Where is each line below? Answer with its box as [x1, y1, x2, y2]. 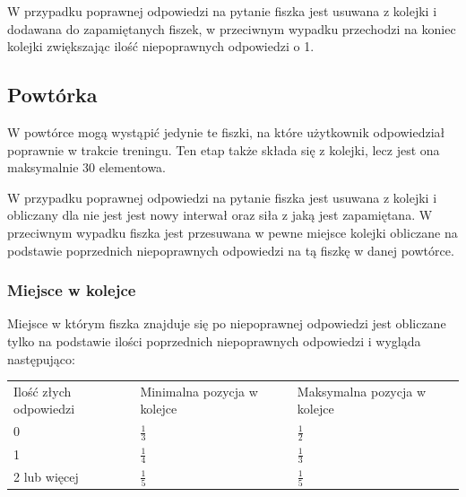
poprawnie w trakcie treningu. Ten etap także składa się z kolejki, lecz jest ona [7, 140, 440, 159]
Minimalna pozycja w [140, 381, 258, 400]
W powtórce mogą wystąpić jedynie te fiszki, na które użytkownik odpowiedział [7, 122, 445, 141]
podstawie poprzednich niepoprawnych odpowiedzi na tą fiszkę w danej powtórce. [7, 240, 454, 259]
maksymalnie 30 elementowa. [7, 158, 166, 177]
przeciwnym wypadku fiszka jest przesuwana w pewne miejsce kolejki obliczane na [7, 222, 458, 241]
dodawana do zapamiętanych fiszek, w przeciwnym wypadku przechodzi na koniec [7, 19, 456, 38]
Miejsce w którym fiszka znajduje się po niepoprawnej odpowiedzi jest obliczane [7, 314, 446, 333]
